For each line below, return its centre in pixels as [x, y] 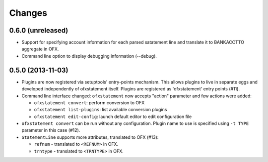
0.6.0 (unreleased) [39, 30]
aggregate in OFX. [40, 49]
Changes [28, 13]
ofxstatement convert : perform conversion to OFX [89, 102]
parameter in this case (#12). [51, 130]
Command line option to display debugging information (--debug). [89, 56]
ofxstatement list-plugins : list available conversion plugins [100, 110]
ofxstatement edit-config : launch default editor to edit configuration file [113, 117]
